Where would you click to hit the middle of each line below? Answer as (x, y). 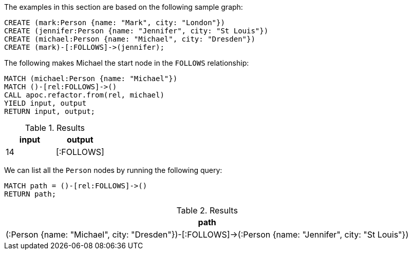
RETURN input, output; (50, 111)
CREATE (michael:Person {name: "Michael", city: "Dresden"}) (130, 39)
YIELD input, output (45, 103)
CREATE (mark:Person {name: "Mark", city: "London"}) (115, 23)
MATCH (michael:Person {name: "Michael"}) (91, 79)
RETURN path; (30, 194)
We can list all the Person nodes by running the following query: (113, 170)
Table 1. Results (55, 128)
